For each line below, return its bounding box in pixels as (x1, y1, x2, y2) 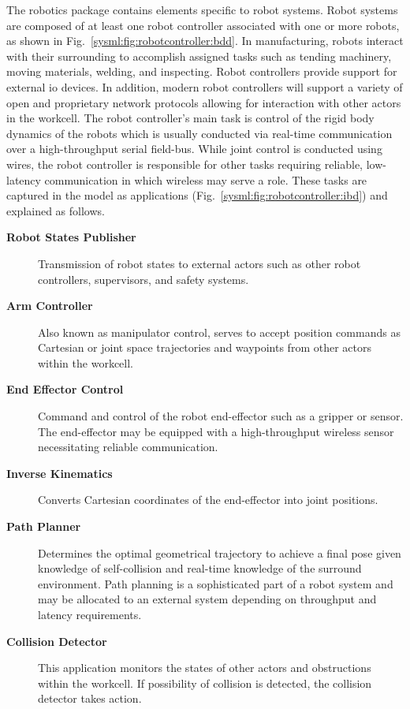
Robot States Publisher (6, 229, 136, 245)
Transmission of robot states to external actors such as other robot (38, 255, 361, 271)
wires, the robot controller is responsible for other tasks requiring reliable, (6, 155, 363, 172)
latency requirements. (38, 606, 142, 622)
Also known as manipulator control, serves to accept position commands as (38, 323, 401, 340)
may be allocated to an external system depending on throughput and (38, 591, 377, 607)
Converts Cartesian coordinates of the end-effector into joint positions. (38, 491, 378, 508)
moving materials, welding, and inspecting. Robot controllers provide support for (6, 63, 397, 80)
